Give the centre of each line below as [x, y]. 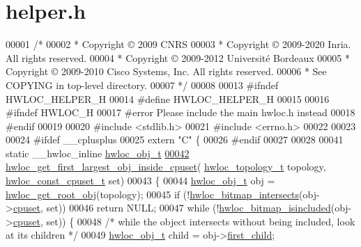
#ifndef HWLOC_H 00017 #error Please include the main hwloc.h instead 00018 [180, 112]
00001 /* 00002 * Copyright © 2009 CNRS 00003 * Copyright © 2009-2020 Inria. [178, 44]
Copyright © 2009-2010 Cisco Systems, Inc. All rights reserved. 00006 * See [166, 71]
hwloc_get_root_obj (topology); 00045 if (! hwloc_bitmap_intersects [153, 194]
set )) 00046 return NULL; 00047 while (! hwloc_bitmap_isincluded [189, 208]
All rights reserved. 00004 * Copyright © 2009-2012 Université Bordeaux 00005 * [178, 57]
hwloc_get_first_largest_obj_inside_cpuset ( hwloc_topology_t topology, [166, 167]
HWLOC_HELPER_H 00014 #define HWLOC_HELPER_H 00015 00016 [168, 98]
